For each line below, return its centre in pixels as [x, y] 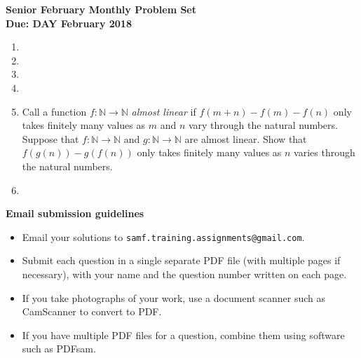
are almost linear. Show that [246, 138]
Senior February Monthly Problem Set [101, 9]
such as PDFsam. [59, 349]
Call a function [54, 111]
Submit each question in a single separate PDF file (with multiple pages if [181, 260]
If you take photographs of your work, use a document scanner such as [173, 297]
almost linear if [164, 111]
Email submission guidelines [75, 213]
